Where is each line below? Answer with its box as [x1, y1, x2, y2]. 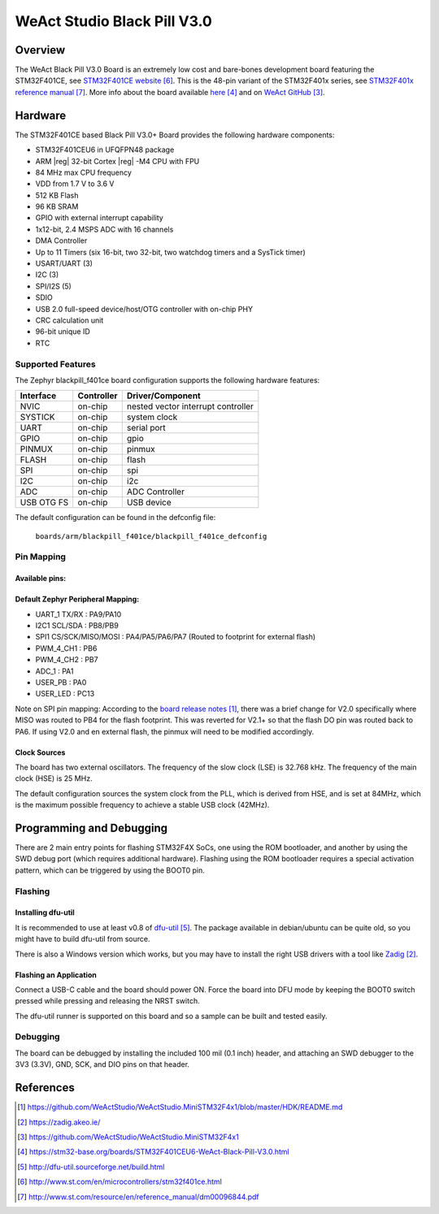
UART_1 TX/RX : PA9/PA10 [35, 609, 122, 619]
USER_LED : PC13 [35, 689, 95, 699]
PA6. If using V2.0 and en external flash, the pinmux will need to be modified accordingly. [15, 726, 315, 736]
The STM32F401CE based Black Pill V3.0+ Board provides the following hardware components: [15, 130, 335, 140]
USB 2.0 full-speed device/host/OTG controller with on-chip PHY [35, 304, 254, 314]
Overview [15, 43, 66, 57]
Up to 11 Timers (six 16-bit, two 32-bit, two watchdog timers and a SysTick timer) [35, 247, 306, 257]
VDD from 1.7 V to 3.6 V [35, 179, 115, 189]
